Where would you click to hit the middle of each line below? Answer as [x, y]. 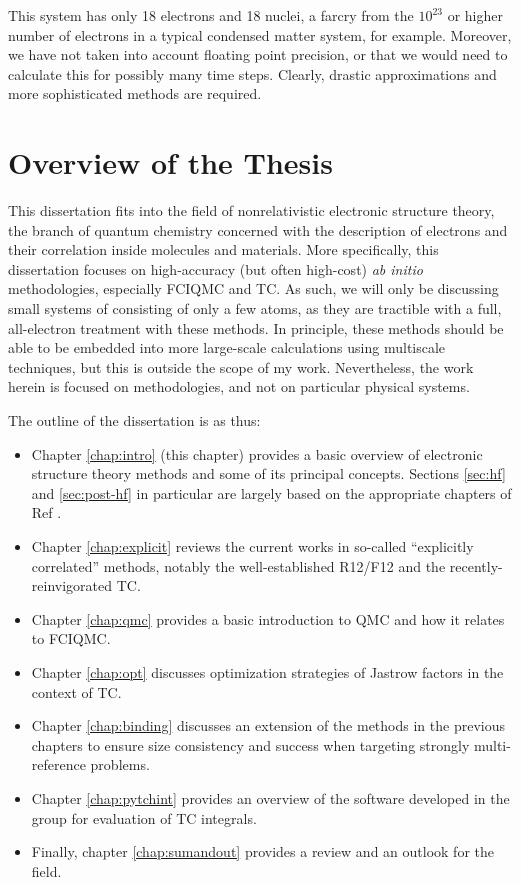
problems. [120, 764]
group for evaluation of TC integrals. [144, 817]
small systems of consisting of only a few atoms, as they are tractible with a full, [255, 308]
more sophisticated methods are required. [135, 93]
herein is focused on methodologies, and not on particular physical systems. [239, 386]
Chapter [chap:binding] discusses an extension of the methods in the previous [268, 725]
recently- [476, 565]
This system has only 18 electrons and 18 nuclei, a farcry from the [211, 15]
